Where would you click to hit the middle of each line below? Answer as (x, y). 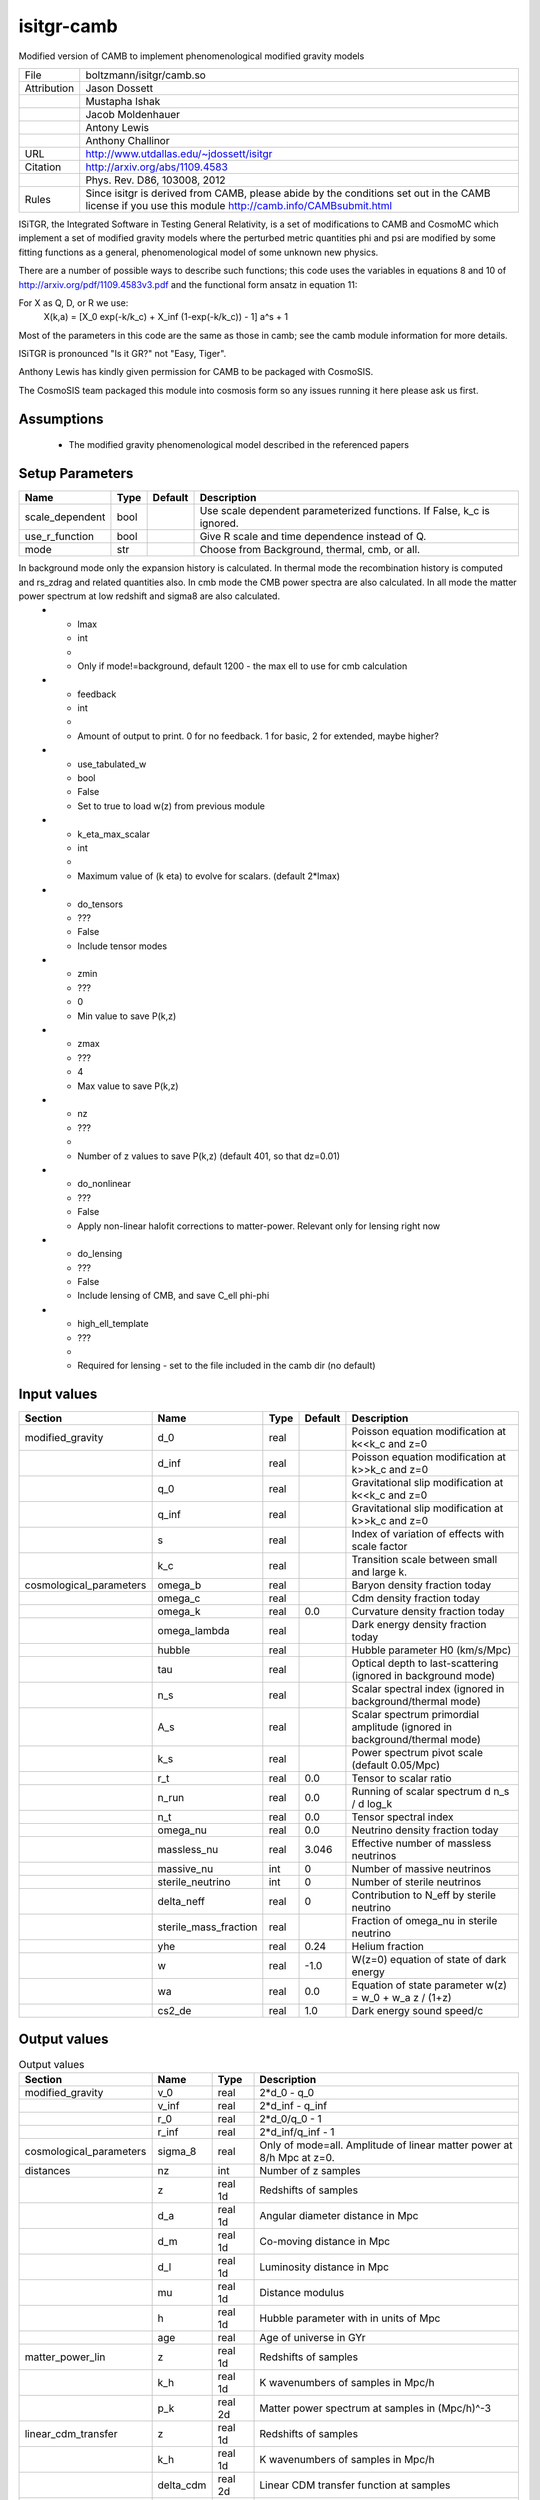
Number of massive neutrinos (421, 1869)
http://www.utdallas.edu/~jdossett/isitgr (179, 153)
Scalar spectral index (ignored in (428, 1689)
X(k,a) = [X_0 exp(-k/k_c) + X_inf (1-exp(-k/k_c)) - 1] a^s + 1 (166, 317)
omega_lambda (193, 1631)
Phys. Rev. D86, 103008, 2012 (155, 180)
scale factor (379, 1547)
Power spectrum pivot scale (417, 1753)
